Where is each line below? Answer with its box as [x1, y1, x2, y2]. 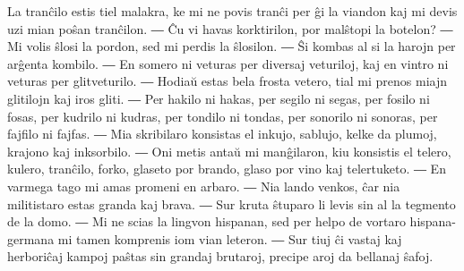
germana [7, 229, 55, 248]
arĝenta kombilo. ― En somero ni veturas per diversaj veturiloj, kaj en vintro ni [7, 54, 449, 72]
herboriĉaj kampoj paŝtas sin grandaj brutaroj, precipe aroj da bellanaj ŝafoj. [7, 247, 434, 266]
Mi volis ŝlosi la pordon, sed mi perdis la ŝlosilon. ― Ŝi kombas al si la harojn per [7, 37, 456, 55]
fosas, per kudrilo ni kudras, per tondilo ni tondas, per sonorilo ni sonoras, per [7, 106, 438, 125]
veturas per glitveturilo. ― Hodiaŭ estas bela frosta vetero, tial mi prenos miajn [7, 72, 448, 90]
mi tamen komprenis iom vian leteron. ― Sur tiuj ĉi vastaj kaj [57, 229, 402, 248]
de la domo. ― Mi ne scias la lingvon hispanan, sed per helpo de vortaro [7, 212, 406, 231]
